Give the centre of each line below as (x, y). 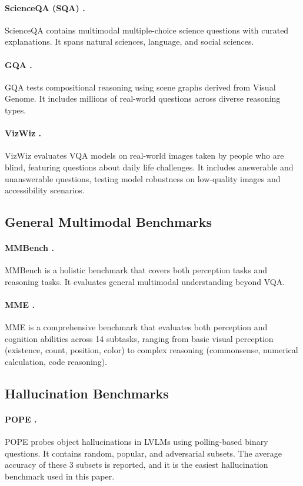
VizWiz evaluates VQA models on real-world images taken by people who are (144, 155)
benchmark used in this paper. (60, 476)
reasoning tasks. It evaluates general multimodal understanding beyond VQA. (145, 281)
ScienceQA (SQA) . (45, 7)
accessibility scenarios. (45, 190)
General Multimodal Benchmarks (109, 222)
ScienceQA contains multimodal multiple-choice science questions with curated (147, 30)
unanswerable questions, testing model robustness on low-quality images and (143, 178)
